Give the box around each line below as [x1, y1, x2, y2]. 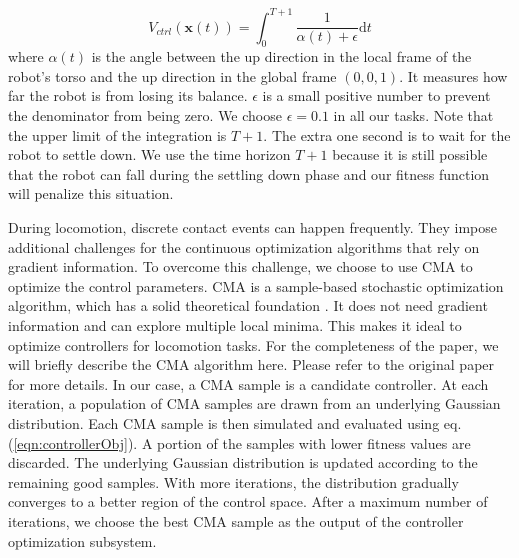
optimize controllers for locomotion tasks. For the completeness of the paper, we [8, 334, 499, 355]
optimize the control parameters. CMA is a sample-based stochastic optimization [8, 275, 504, 296]
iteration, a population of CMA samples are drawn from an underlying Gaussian [8, 393, 501, 414]
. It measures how [399, 65, 508, 86]
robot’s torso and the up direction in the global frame [8, 65, 337, 86]
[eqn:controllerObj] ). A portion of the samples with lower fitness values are [13, 432, 471, 453]
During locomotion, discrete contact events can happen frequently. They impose [8, 217, 497, 238]
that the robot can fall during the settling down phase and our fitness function [8, 163, 490, 184]
